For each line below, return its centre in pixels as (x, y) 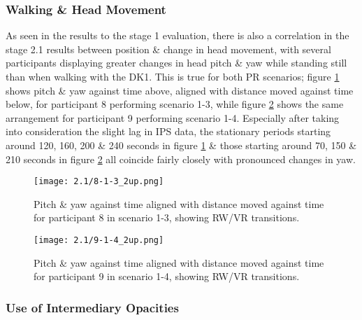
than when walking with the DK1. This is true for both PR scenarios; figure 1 (173, 76)
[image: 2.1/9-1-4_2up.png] (99, 240)
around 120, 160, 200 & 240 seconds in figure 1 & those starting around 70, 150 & (181, 145)
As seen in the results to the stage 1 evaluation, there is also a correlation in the (178, 35)
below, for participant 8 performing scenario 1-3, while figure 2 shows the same (175, 104)
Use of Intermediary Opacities (92, 307)
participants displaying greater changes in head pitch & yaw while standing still (176, 63)
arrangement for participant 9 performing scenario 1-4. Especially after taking (173, 117)
